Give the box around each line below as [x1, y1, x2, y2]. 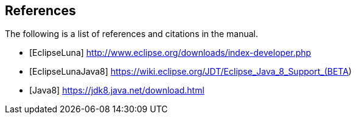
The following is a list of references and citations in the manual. [5, 29, 258, 39]
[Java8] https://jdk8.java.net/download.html [29, 85, 204, 96]
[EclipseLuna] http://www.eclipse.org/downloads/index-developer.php [29, 47, 312, 58]
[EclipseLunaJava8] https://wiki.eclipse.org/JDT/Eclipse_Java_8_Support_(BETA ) [29, 66, 352, 77]
